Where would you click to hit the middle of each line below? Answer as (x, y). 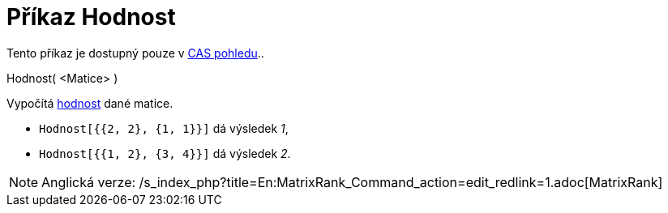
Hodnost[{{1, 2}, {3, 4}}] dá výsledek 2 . (165, 153)
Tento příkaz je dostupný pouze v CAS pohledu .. (135, 53)
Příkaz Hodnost (91, 17)
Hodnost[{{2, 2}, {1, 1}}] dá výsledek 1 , (164, 128)
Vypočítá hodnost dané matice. (90, 103)
